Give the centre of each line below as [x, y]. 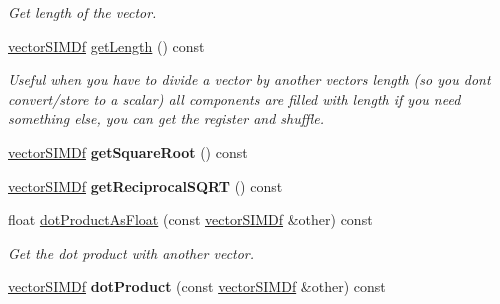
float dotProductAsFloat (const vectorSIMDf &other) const [190, 219]
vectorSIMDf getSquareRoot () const [128, 151]
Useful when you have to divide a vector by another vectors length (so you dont [249, 79]
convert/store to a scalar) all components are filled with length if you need [234, 98]
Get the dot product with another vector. [131, 252]
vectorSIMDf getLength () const [106, 45]
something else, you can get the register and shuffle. [166, 118]
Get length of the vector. [82, 12]
